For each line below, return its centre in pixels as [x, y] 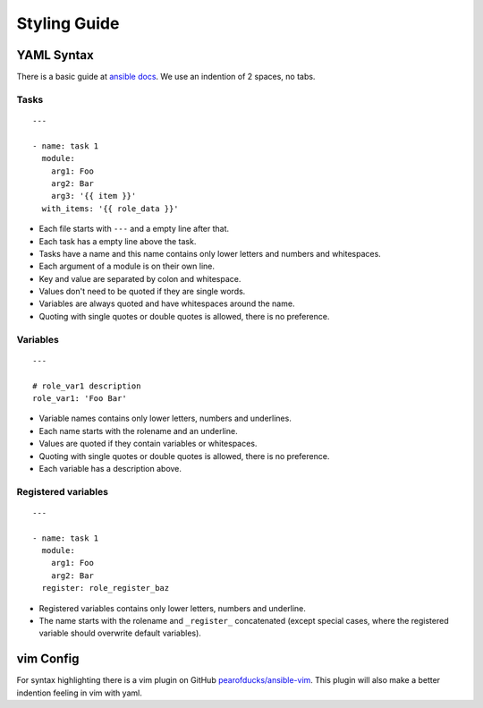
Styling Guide [68, 23]
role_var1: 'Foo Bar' [80, 398]
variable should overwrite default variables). [120, 633]
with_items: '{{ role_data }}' [110, 209]
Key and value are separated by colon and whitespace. [140, 278]
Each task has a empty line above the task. [118, 241]
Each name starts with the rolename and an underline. [138, 431]
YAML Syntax [55, 55]
